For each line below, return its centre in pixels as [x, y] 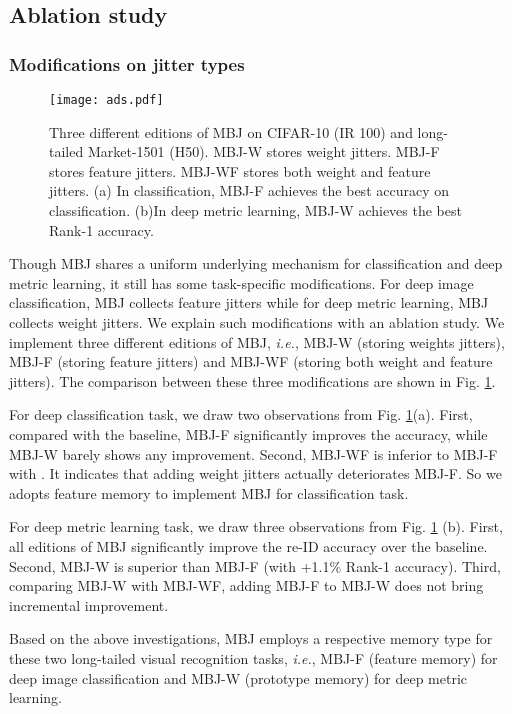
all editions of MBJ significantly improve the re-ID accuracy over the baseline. [248, 545]
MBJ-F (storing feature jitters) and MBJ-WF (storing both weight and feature [251, 361]
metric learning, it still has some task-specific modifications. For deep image [241, 282]
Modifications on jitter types [127, 63]
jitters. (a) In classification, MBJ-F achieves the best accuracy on [249, 190]
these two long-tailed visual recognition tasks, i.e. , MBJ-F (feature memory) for [253, 657]
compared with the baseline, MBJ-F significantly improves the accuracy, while [248, 433]
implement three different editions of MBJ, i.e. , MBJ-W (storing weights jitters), [257, 341]
